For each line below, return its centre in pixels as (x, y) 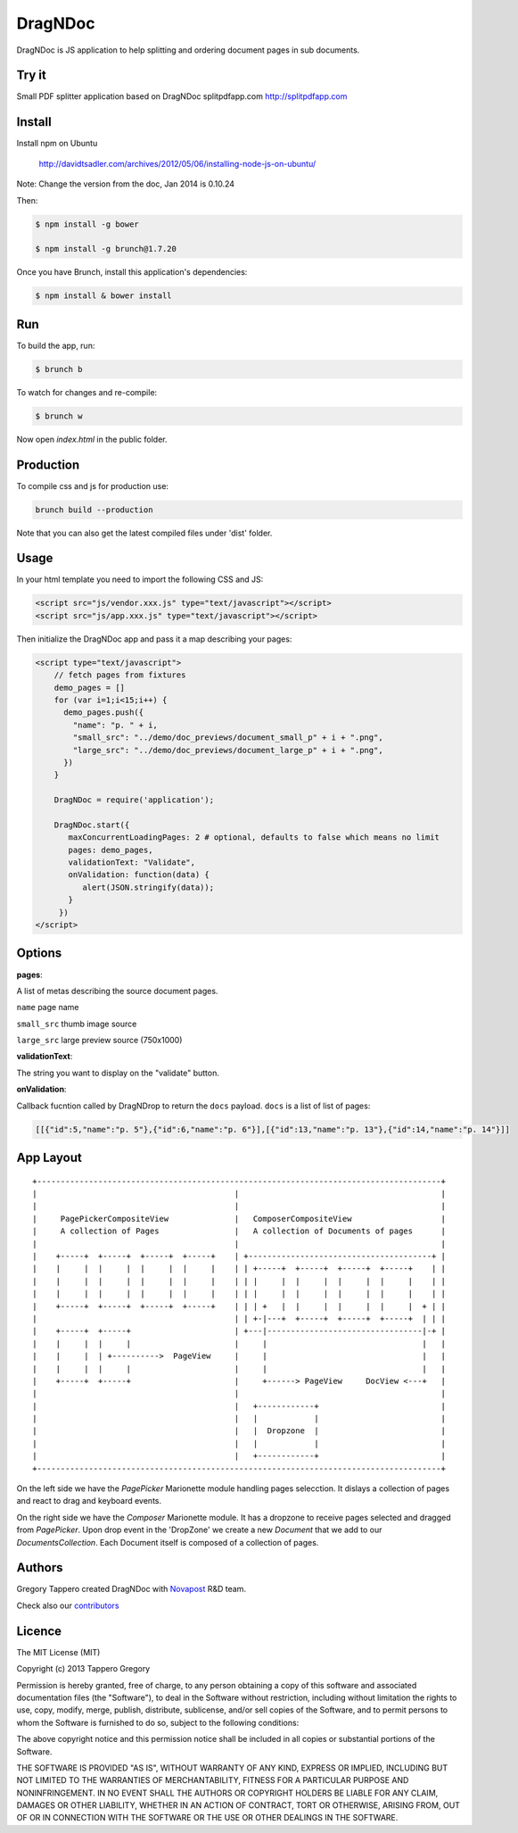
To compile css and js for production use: (93, 485)
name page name (48, 1008)
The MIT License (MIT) (58, 1652)
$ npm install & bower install (104, 296)
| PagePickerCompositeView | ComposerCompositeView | (239, 1219)
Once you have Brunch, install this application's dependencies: (132, 272)
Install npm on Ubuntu (57, 144)
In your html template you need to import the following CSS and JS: (140, 579)
